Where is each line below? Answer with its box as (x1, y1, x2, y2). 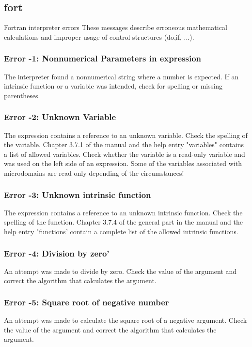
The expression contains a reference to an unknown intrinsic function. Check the (4, 207, 243, 217)
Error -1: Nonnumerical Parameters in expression (4, 52, 201, 64)
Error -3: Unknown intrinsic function (4, 188, 151, 200)
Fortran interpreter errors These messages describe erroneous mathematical (4, 22, 227, 32)
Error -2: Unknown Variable (4, 111, 116, 123)
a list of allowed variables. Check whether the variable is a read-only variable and (4, 149, 245, 159)
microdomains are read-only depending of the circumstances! (4, 167, 184, 178)
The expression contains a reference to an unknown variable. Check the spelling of (4, 130, 248, 140)
